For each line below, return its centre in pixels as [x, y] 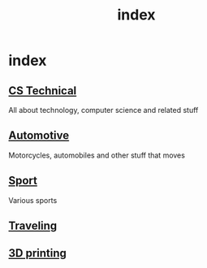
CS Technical [43, 91]
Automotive [39, 136]
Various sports [33, 200]
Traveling [33, 226]
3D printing [38, 253]
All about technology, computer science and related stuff [103, 110]
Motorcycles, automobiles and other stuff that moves [97, 155]
